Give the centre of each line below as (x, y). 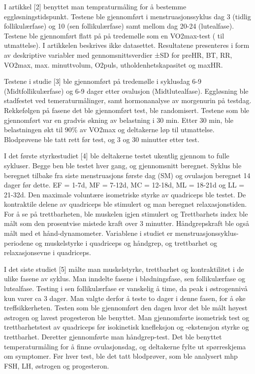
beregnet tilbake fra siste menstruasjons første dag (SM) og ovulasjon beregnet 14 (127, 175)
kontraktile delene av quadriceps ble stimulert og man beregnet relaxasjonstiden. (126, 204)
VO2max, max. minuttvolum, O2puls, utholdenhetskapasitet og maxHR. (113, 64)
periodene (19, 243)
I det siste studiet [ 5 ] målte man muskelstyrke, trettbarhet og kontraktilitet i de (124, 269)
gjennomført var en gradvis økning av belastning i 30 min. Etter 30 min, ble (119, 120)
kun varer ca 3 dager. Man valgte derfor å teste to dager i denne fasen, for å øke (125, 298)
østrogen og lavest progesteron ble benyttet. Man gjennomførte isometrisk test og (127, 317)
